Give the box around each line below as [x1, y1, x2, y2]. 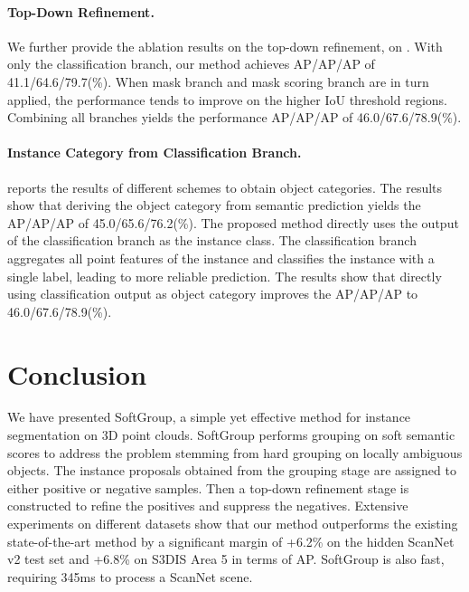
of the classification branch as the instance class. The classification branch [7, 231, 417, 250]
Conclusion [7, 355, 147, 392]
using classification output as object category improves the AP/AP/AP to [7, 284, 418, 303]
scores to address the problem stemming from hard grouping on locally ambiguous [7, 443, 463, 462]
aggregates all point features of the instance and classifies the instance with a [7, 248, 435, 267]
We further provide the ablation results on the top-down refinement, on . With [7, 36, 443, 55]
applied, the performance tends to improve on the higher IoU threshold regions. [7, 90, 447, 109]
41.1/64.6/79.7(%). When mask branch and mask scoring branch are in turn [7, 72, 429, 91]
